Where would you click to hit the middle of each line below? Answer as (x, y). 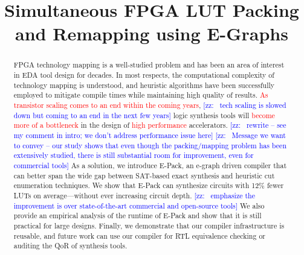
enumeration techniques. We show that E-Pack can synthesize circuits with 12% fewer (149, 185)
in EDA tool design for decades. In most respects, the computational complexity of (144, 75)
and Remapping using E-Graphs (152, 33)
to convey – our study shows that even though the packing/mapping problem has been (150, 145)
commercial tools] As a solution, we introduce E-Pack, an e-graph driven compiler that (150, 165)
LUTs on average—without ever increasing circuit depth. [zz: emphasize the (134, 195)
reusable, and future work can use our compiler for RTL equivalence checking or (139, 235)
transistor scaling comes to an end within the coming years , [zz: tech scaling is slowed (150, 105)
